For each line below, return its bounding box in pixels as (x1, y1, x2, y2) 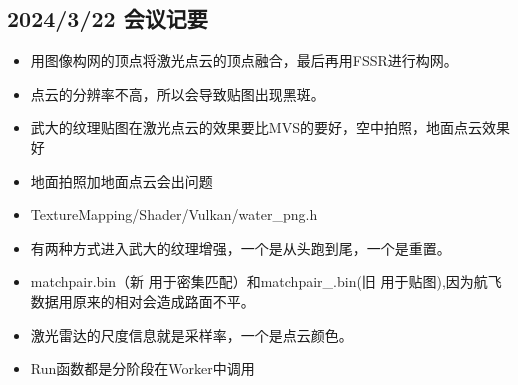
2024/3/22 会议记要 (7, 3, 208, 34)
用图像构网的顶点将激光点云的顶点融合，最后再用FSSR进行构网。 (30, 50, 458, 71)
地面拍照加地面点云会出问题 (30, 170, 213, 191)
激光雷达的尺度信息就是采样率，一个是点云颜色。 (30, 324, 353, 345)
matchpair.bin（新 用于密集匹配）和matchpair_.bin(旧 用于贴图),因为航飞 (30, 271, 502, 292)
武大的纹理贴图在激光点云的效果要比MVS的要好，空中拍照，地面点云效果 (30, 117, 510, 138)
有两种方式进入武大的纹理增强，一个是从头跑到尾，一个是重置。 (30, 237, 451, 258)
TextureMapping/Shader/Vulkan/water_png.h (30, 204, 318, 225)
